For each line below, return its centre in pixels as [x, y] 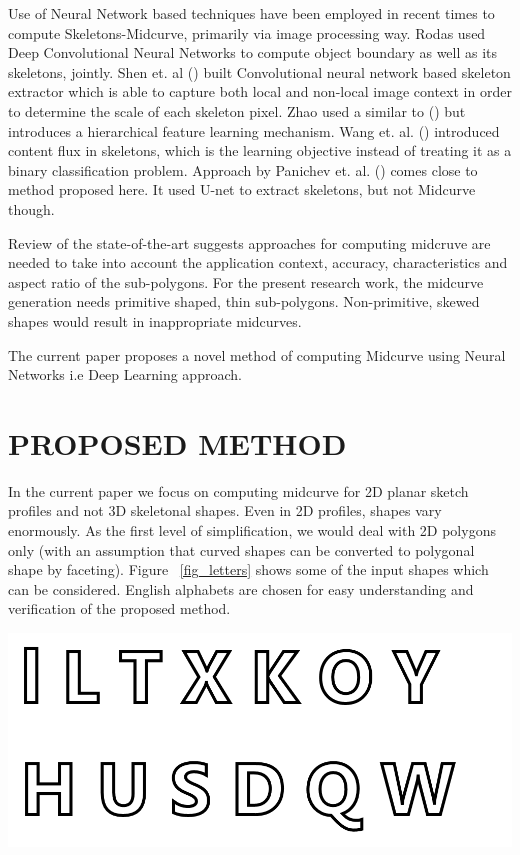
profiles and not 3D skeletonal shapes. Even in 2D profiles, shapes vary [225, 510]
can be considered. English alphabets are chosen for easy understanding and [241, 588]
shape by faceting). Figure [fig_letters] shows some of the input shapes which [248, 569]
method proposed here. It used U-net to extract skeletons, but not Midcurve [242, 189]
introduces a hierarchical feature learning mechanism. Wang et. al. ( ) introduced [254, 130]
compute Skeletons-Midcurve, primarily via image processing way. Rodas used [247, 32]
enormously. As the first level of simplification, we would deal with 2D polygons [252, 530]
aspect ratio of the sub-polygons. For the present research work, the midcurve [246, 281]
